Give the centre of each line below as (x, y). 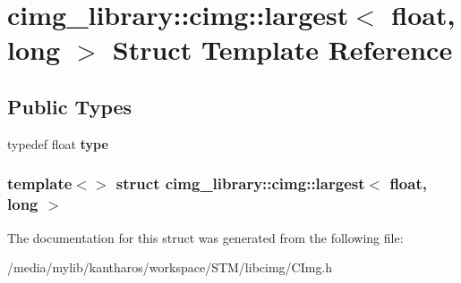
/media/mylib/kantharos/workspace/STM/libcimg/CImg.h (170, 267)
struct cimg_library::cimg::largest (240, 183)
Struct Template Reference (282, 50)
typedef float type (58, 143)
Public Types (70, 106)
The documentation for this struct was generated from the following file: (205, 237)
